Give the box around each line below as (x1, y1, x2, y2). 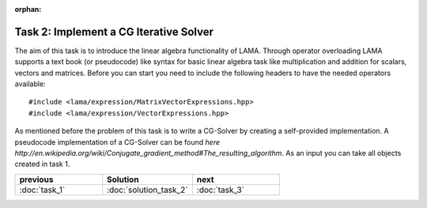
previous (19, 174, 54, 185)
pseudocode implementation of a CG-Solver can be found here (14, 137, 221, 146)
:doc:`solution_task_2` (107, 184, 188, 195)
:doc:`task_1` (19, 184, 66, 195)
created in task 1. (14, 159, 70, 169)
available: (14, 79, 47, 89)
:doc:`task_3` (196, 184, 245, 195)
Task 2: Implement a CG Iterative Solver (14, 25, 213, 39)
